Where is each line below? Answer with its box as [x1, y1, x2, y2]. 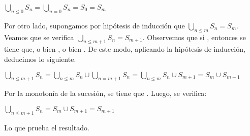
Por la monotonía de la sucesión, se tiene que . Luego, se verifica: [4, 88, 207, 98]
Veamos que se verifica [4, 31, 74, 42]
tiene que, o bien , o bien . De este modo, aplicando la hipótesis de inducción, [4, 44, 245, 54]
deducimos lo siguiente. [4, 53, 76, 64]
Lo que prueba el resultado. [4, 122, 89, 132]
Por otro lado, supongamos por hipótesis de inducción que [4, 20, 185, 30]
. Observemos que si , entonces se [142, 31, 246, 42]
